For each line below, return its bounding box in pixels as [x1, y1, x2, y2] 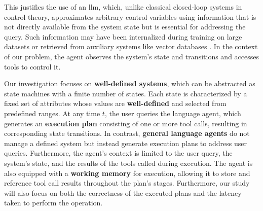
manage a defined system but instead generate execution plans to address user [4, 137, 247, 148]
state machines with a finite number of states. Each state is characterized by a [4, 88, 247, 98]
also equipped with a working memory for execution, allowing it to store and [4, 167, 250, 178]
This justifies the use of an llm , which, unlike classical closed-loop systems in [4, 2, 242, 12]
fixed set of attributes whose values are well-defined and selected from [4, 98, 227, 109]
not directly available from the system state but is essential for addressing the [4, 21, 246, 32]
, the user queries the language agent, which [104, 108, 241, 118]
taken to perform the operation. [4, 197, 103, 208]
